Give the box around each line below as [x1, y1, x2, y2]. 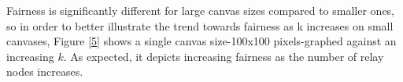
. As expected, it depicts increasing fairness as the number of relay [63, 48, 384, 64]
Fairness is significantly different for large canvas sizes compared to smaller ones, [6, 2, 395, 18]
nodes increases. [6, 63, 83, 80]
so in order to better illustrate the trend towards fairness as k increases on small [6, 17, 394, 34]
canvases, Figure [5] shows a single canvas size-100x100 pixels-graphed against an [6, 33, 397, 49]
